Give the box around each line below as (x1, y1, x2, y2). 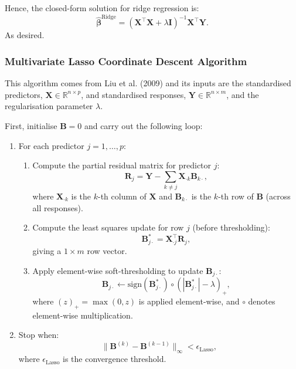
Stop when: (18, 329, 59, 341)
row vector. (87, 245, 127, 257)
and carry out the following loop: (84, 119, 203, 131)
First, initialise (5, 119, 57, 131)
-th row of (218, 190, 254, 202)
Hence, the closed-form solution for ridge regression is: (5, 2, 199, 13)
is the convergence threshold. (63, 353, 166, 365)
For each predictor (18, 139, 84, 151)
